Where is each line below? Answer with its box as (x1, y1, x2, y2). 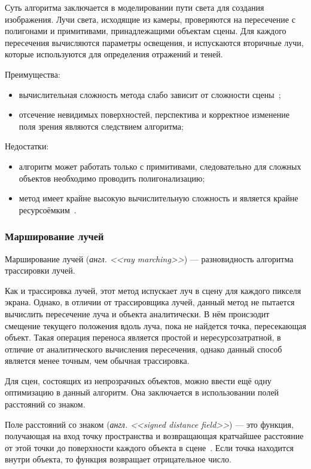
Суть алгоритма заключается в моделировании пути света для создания (5, 1, 264, 13)
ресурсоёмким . (19, 203, 77, 216)
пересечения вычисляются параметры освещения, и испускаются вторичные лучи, (5, 36, 304, 48)
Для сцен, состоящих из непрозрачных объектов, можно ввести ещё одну (5, 374, 272, 387)
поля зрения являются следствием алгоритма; (19, 119, 184, 132)
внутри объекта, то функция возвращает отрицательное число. (5, 453, 231, 465)
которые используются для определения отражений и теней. (5, 48, 223, 60)
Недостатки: (5, 140, 49, 152)
